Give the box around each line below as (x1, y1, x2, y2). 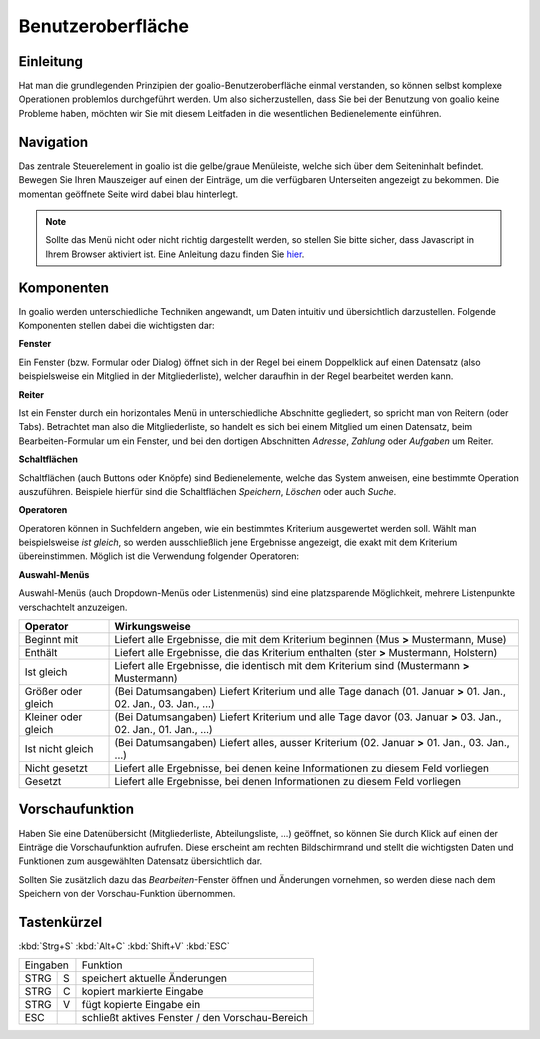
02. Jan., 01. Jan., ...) (114, 723, 214, 737)
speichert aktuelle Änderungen (81, 971, 228, 985)
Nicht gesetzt (24, 761, 89, 775)
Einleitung (18, 53, 84, 70)
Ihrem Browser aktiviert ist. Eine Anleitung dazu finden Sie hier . (45, 248, 305, 260)
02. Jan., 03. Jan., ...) (114, 697, 215, 711)
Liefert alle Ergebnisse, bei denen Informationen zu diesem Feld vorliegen (114, 775, 462, 789)
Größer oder (24, 685, 83, 699)
